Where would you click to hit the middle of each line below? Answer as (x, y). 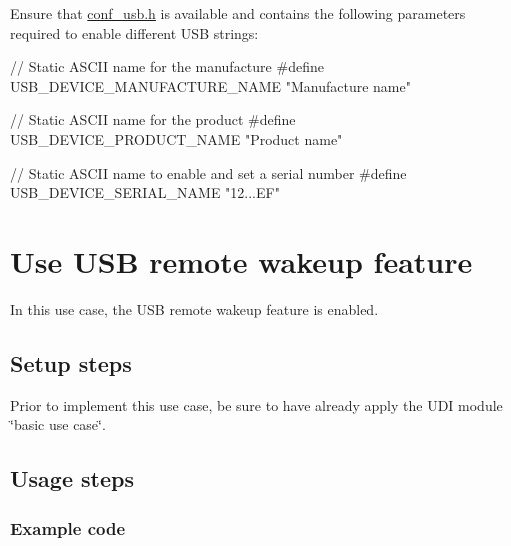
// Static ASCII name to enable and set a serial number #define (208, 172)
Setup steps (71, 362)
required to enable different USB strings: (134, 32)
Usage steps (72, 478)
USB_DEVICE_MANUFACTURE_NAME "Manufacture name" (210, 85)
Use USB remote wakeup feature (241, 260)
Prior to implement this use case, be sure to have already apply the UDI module (256, 404)
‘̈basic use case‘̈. (58, 424)
